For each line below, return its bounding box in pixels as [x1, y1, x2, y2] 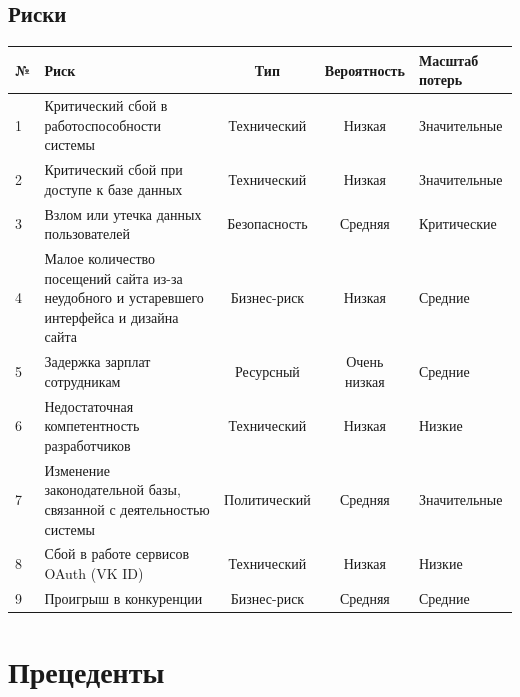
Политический [224, 489, 311, 510]
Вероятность [324, 59, 405, 80]
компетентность [44, 415, 140, 436]
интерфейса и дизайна [44, 306, 179, 327]
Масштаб [418, 49, 479, 70]
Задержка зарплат [44, 351, 151, 372]
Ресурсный [235, 361, 300, 382]
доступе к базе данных [44, 178, 183, 199]
